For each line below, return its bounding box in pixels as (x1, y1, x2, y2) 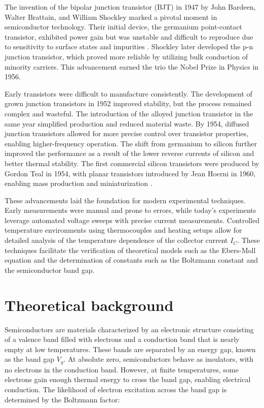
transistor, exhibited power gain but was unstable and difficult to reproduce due (5, 31, 253, 42)
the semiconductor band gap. (5, 264, 95, 275)
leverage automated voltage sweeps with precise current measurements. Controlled (5, 214, 259, 225)
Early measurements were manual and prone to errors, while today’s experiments (5, 205, 256, 215)
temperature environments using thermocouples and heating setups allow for (5, 225, 242, 235)
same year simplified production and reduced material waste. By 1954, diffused (5, 118, 249, 129)
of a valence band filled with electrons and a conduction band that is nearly (5, 334, 240, 344)
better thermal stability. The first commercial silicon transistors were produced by (5, 158, 259, 168)
